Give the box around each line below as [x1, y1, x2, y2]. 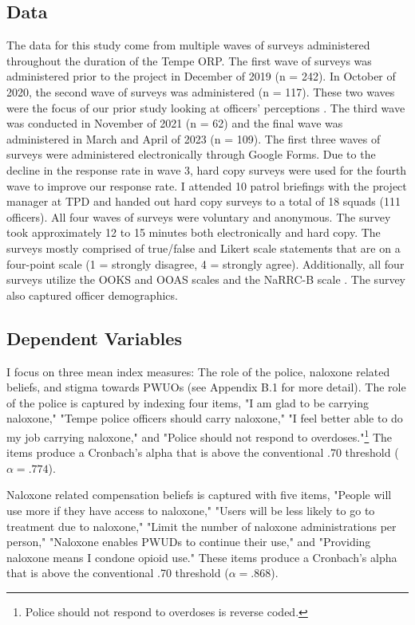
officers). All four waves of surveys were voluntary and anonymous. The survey [6, 208, 391, 225]
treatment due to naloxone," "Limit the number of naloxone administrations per [6, 517, 397, 534]
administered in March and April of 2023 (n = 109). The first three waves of [6, 130, 381, 147]
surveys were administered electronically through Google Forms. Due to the [6, 146, 376, 163]
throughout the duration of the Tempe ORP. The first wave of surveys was [6, 52, 372, 69]
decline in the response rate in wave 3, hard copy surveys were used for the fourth [6, 161, 407, 178]
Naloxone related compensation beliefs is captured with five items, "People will [6, 486, 392, 503]
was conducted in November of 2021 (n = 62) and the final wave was [6, 115, 343, 132]
